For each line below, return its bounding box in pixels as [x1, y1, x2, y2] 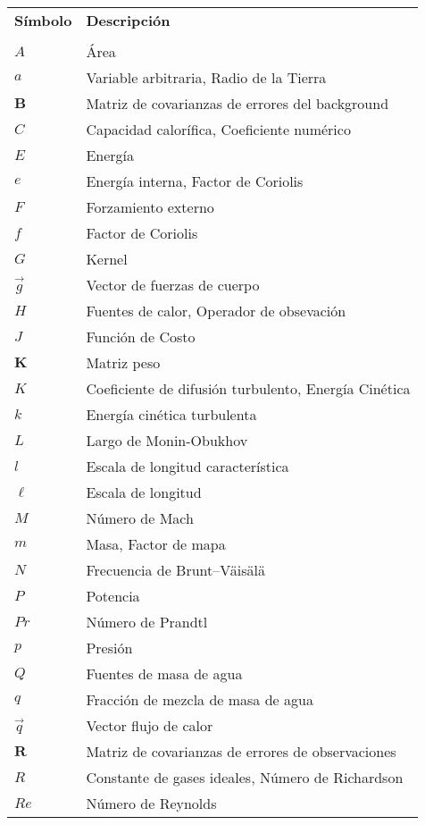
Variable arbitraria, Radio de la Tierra [86, 67, 327, 88]
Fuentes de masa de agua [86, 663, 243, 684]
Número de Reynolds [86, 793, 217, 813]
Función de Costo [86, 326, 196, 347]
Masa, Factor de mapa [86, 534, 226, 554]
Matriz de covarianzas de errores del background [86, 93, 389, 114]
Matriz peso [86, 352, 161, 373]
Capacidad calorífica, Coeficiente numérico [86, 119, 351, 139]
